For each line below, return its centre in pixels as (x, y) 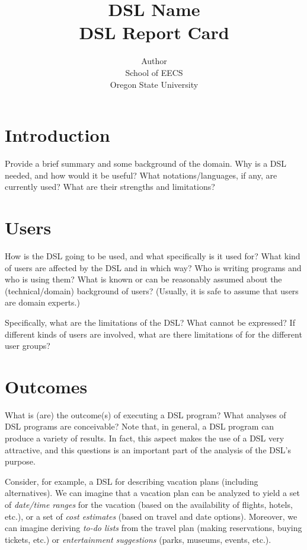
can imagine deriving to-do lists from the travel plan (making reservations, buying (153, 528)
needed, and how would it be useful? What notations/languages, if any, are (141, 175)
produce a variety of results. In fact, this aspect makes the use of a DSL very (145, 438)
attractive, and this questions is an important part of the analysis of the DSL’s (148, 449)
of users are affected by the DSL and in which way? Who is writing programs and (153, 267)
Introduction (57, 135)
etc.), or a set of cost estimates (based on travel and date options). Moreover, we (151, 516)
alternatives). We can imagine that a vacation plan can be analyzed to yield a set (152, 493)
